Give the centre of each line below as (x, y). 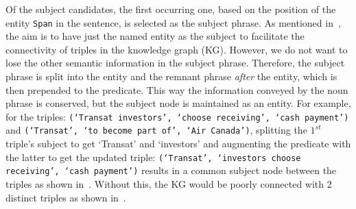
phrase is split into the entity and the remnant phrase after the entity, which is (171, 76)
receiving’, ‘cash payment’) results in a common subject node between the (171, 170)
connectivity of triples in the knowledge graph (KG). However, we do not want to (177, 49)
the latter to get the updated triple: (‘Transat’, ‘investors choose (153, 157)
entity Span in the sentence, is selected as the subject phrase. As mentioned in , (173, 22)
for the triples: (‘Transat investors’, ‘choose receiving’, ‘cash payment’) (177, 116)
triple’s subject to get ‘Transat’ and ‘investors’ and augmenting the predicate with (178, 144)
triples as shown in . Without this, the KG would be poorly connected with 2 (169, 184)
